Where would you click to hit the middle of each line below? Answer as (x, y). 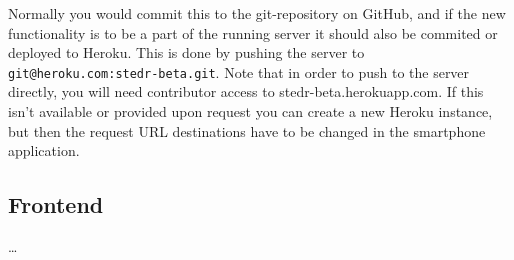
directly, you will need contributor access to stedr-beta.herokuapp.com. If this (246, 91)
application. (44, 150)
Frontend (56, 204)
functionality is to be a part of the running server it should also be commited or (253, 32)
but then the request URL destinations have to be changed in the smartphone (247, 130)
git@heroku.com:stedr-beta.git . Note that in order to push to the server (239, 71)
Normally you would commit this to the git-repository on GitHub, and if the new (257, 13)
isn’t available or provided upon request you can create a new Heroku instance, (250, 111)
